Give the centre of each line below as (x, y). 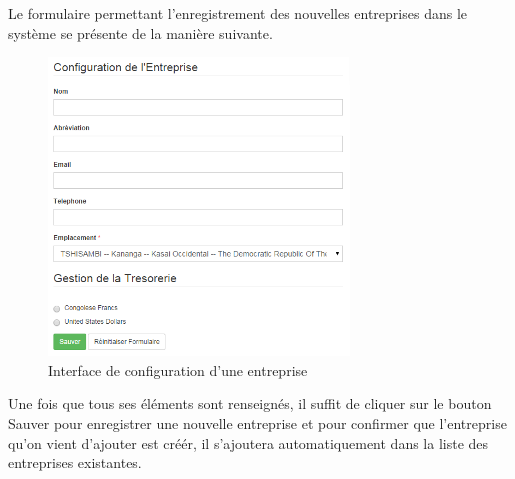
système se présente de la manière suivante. (140, 32)
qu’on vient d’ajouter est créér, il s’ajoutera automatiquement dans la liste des (248, 442)
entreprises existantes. (75, 462)
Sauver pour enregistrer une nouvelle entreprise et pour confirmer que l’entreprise (257, 423)
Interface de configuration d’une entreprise (178, 369)
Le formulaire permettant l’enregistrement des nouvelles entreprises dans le (238, 13)
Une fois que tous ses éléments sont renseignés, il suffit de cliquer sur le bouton (250, 403)
